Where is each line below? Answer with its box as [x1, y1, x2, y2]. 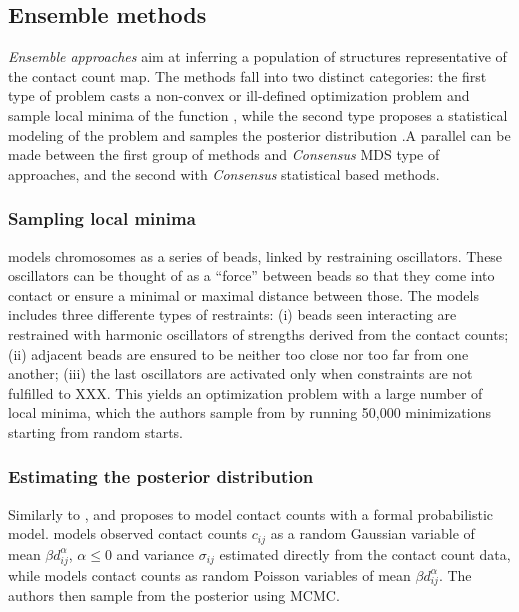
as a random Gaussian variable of [270, 523, 475, 544]
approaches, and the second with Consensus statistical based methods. [8, 163, 440, 184]
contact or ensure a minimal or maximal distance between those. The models [8, 284, 479, 305]
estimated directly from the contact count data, [219, 543, 511, 564]
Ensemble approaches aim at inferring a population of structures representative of [8, 46, 507, 67]
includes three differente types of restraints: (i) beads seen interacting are [8, 304, 457, 325]
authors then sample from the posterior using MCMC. [8, 585, 340, 606]
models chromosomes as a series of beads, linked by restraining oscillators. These [8, 245, 503, 266]
